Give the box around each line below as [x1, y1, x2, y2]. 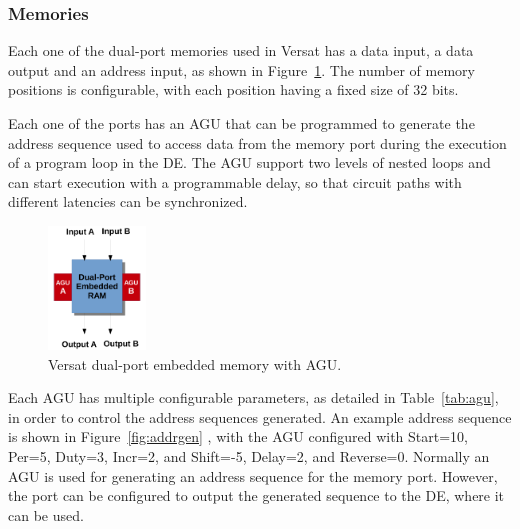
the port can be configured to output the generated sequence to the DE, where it [8, 485, 505, 506]
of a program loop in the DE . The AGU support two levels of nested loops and [8, 152, 491, 173]
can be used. [8, 504, 84, 525]
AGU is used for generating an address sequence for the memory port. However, [8, 465, 498, 486]
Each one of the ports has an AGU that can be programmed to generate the [8, 113, 475, 133]
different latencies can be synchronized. [8, 191, 248, 212]
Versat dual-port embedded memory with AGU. [48, 353, 342, 374]
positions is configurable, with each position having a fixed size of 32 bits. [8, 79, 459, 100]
